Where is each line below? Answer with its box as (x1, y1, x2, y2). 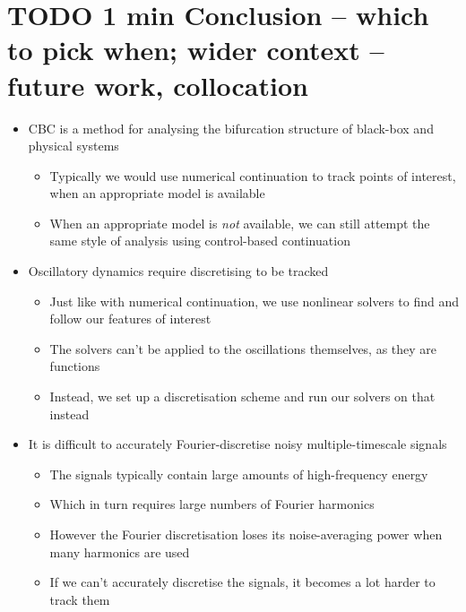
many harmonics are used (49, 542, 190, 561)
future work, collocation (7, 66, 308, 103)
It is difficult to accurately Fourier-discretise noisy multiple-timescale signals (28, 435, 447, 453)
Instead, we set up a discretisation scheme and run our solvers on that (49, 387, 436, 406)
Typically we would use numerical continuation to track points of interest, (49, 166, 456, 185)
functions (49, 357, 100, 375)
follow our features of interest (49, 309, 211, 328)
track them (49, 590, 110, 608)
